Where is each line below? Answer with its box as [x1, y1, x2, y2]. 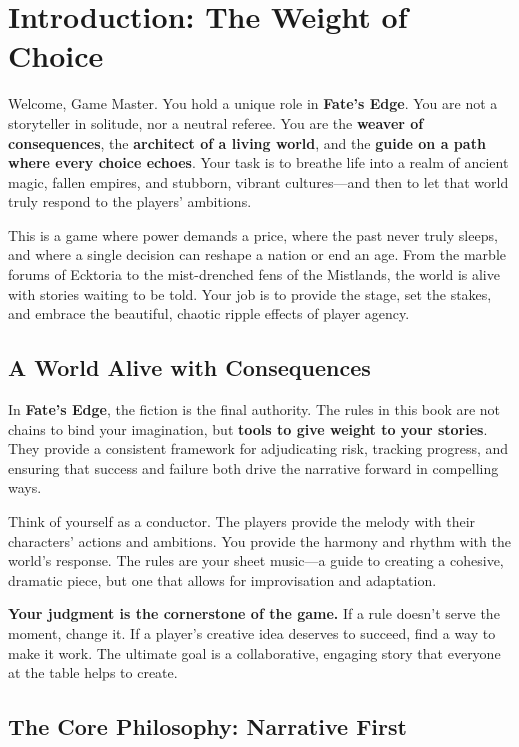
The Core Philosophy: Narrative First [8, 711, 407, 742]
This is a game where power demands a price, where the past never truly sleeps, [8, 224, 498, 245]
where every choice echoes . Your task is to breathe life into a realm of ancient [8, 152, 509, 173]
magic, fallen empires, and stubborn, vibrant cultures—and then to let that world [8, 171, 509, 192]
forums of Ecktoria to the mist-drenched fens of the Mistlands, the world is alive [8, 264, 500, 285]
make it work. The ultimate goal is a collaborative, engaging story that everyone [8, 642, 501, 663]
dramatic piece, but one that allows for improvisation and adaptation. [8, 569, 437, 590]
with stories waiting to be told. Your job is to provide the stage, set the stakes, [8, 283, 492, 304]
